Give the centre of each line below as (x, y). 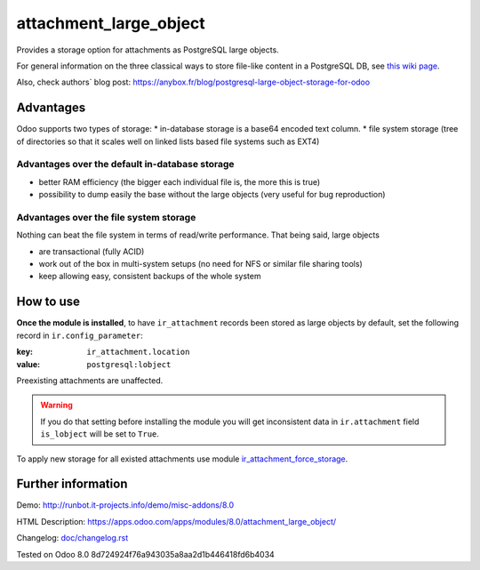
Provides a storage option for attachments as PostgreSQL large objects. (148, 50)
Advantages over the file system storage (106, 217)
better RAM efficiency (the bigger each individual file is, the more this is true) (180, 181)
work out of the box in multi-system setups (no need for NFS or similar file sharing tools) (201, 264)
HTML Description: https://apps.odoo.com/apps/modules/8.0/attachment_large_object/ (176, 521)
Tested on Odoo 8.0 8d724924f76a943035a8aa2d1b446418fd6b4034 (145, 554)
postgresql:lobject (129, 364)
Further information (72, 484)
